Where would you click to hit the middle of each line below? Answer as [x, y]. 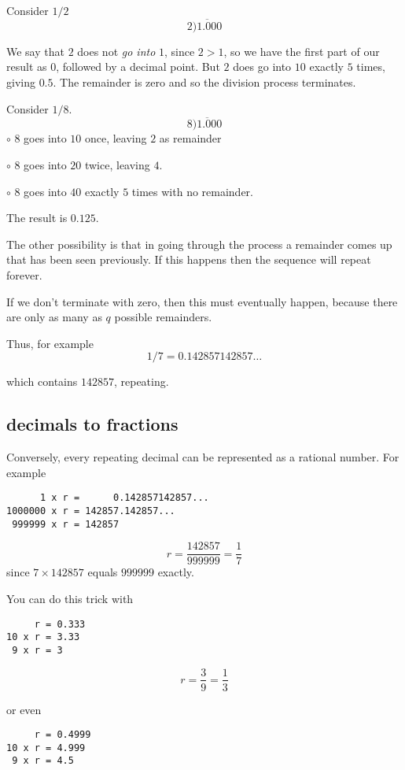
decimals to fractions [92, 424]
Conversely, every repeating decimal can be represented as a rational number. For [203, 457]
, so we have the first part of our [302, 51]
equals [103, 572]
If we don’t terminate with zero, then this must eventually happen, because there [202, 301]
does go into [262, 67]
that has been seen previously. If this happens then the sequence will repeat [189, 259]
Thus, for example [50, 343]
